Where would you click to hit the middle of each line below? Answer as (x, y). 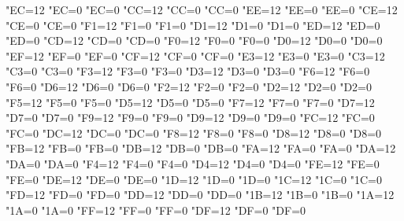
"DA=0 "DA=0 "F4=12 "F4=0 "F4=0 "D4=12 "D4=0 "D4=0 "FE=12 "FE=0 (193, 163)
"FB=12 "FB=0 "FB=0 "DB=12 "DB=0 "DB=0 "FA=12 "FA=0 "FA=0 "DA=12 (201, 148)
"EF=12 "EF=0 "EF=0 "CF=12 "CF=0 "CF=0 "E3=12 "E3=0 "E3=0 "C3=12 (195, 55)
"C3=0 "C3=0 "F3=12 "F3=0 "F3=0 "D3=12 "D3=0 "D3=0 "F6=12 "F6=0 (188, 71)
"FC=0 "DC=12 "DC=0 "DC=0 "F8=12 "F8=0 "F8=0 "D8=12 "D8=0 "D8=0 (194, 133)
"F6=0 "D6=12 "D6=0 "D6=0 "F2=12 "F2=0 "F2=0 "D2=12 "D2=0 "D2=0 (189, 86)
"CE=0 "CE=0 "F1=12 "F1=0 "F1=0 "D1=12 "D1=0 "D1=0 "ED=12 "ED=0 (193, 25)
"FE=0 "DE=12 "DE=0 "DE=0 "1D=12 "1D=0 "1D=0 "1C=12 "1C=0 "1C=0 (194, 179)
